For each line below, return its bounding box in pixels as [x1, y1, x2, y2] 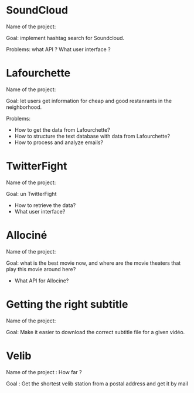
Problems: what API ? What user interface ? [6, 45, 111, 53]
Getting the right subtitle [6, 298, 128, 311]
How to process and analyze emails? [14, 139, 104, 146]
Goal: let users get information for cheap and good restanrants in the [6, 97, 172, 104]
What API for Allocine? [14, 277, 69, 284]
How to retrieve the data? [14, 201, 76, 209]
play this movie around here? [6, 265, 76, 272]
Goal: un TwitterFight [6, 190, 57, 197]
